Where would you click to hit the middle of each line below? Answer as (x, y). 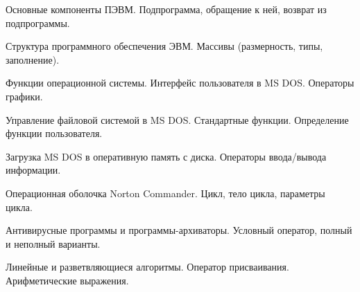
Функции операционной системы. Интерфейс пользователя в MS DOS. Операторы (180, 83)
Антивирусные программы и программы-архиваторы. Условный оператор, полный (179, 230)
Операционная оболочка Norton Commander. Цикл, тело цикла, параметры (165, 193)
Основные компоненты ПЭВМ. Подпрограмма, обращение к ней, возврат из (166, 9)
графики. (24, 96)
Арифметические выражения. (67, 280)
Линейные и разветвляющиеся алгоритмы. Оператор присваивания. (147, 267)
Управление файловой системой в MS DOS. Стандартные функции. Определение (177, 119)
